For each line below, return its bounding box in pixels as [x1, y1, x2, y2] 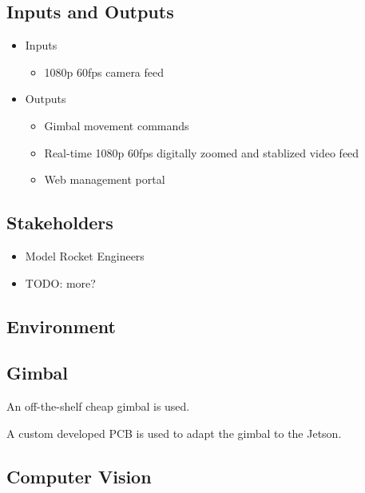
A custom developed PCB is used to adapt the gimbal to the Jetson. [6, 424, 342, 441]
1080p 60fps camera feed [44, 63, 165, 80]
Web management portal [44, 171, 165, 188]
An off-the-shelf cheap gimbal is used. [6, 398, 190, 415]
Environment [6, 313, 116, 338]
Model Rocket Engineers [25, 247, 145, 264]
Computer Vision [6, 463, 152, 488]
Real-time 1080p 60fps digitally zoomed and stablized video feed [44, 144, 359, 161]
